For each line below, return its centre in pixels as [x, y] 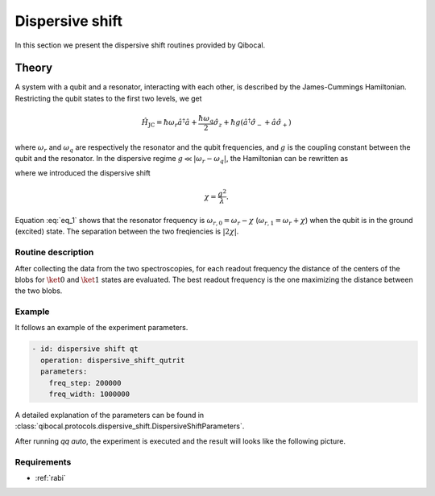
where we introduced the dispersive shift [83, 173]
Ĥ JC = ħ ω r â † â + [169, 123]
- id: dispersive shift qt [85, 349]
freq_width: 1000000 [89, 394]
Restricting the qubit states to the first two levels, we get [108, 98]
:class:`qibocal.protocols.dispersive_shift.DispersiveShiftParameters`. [130, 426]
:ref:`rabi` [50, 477]
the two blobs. [39, 291]
